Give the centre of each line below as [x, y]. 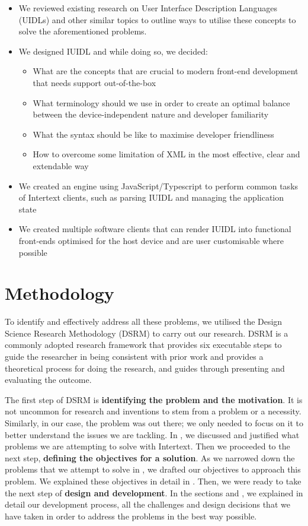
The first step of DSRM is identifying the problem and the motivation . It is [154, 399]
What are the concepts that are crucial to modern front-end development [166, 71]
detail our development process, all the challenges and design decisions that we [147, 504]
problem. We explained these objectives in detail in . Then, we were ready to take [153, 481]
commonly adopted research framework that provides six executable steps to [143, 345]
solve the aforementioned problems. [83, 31]
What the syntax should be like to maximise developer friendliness [153, 134]
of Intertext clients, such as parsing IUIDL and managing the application [151, 197]
